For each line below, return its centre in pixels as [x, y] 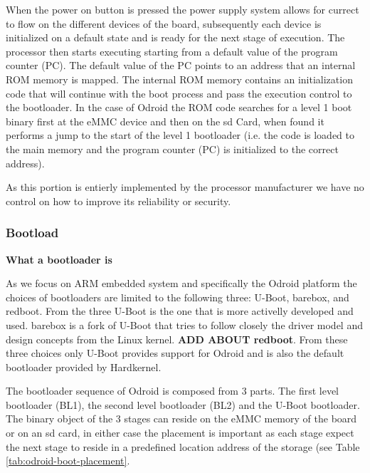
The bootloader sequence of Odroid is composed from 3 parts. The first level [173, 391]
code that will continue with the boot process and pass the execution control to [179, 93]
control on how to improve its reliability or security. [118, 201]
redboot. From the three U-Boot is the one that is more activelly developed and [180, 311]
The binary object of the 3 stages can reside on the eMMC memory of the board [181, 419]
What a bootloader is [59, 259]
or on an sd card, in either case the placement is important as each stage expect [180, 433]
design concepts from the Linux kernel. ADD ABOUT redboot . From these [177, 339]
